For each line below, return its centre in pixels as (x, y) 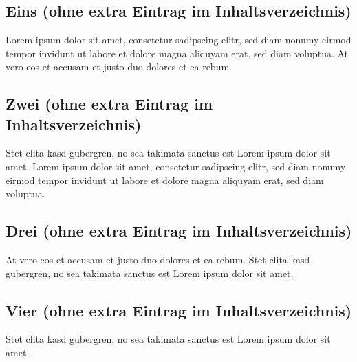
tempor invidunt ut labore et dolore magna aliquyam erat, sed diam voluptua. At (177, 53)
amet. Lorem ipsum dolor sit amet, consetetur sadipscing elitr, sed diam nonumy (176, 166)
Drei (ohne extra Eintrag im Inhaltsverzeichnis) (179, 231)
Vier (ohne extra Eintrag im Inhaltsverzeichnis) (179, 310)
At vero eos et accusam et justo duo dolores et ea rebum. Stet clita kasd (158, 259)
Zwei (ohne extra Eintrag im (109, 104)
